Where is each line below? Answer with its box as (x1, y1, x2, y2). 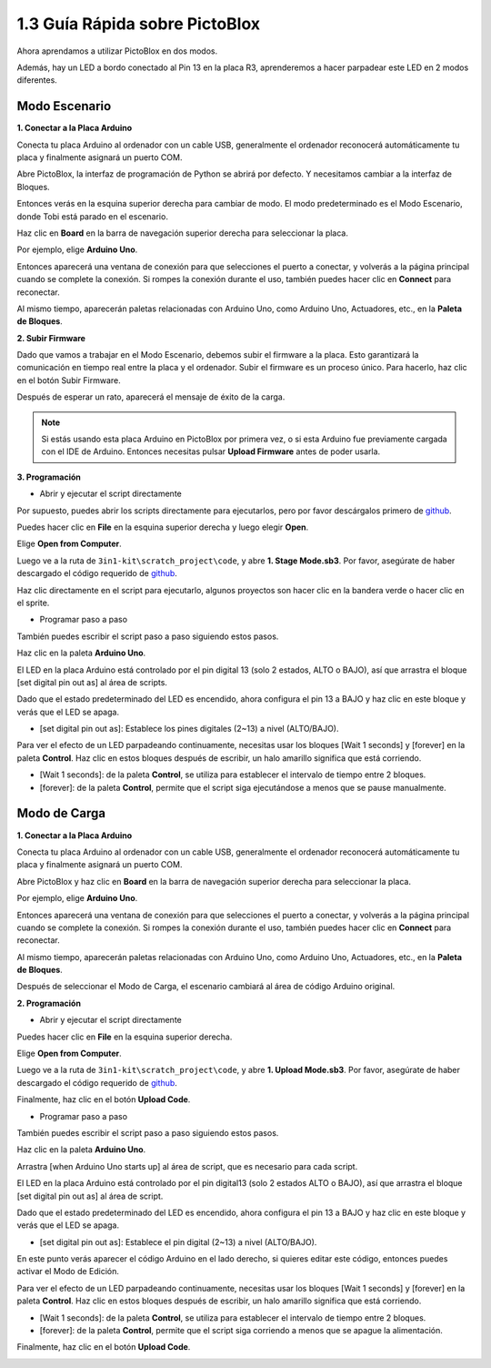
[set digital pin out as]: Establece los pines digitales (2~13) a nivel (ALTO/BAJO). (39, 724, 339, 735)
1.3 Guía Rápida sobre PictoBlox (16, 14, 261, 34)
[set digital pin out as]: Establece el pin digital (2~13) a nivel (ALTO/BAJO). (39, 1236, 317, 1247)
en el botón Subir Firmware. (16, 374, 122, 386)
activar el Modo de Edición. (16, 1266, 120, 1277)
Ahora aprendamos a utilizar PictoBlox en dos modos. (16, 46, 218, 56)
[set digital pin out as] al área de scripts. (16, 676, 168, 687)
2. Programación (16, 998, 82, 1008)
